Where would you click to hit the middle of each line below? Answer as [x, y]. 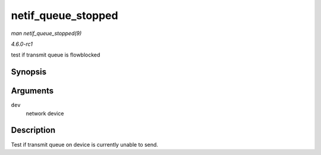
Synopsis [29, 72]
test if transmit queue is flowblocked [56, 55]
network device [45, 113]
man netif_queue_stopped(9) [46, 33]
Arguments [32, 91]
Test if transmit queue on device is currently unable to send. [85, 144]
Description [33, 130]
